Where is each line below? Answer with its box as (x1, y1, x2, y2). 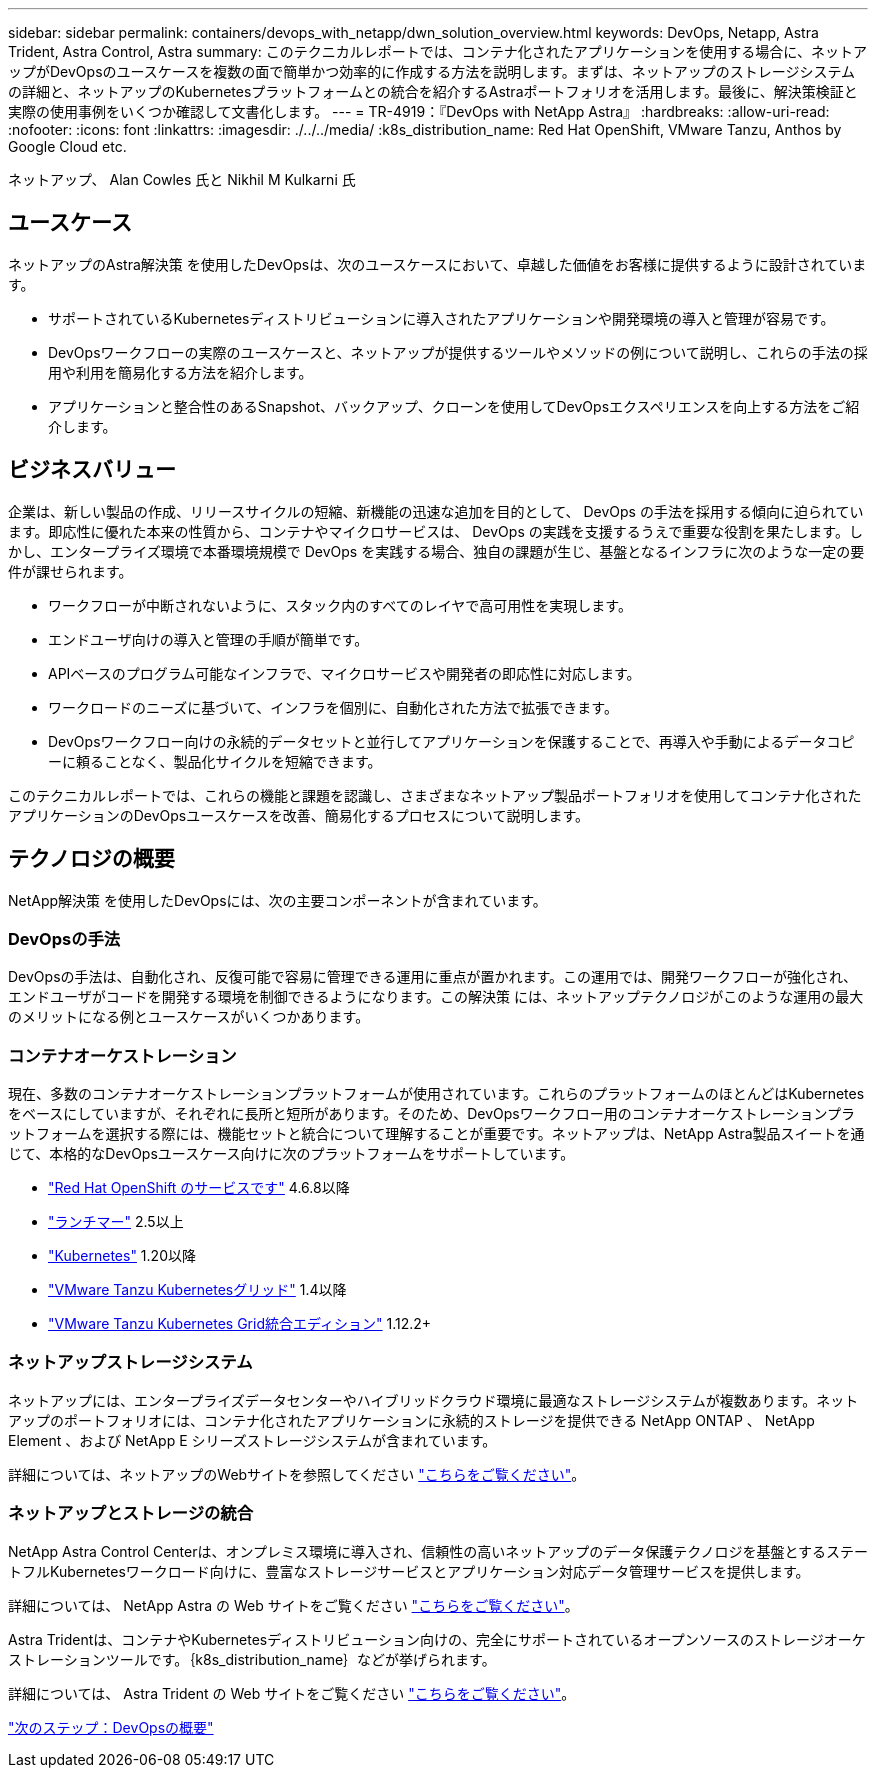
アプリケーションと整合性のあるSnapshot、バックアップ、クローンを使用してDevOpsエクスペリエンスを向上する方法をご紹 (48, 397, 860, 415)
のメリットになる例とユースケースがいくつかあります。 (8, 1008, 370, 1026)
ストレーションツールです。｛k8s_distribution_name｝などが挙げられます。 (8, 1650, 496, 1668)
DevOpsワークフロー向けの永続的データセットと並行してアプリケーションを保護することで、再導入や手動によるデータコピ (48, 732, 855, 750)
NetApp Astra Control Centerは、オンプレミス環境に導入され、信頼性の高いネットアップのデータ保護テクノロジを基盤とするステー (8, 1542, 868, 1560)
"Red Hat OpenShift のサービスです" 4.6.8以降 (48, 1179, 350, 1197)
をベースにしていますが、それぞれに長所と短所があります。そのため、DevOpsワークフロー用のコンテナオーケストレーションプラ (8, 1105, 856, 1123)
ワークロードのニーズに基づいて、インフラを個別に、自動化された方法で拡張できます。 (48, 698, 618, 716)
